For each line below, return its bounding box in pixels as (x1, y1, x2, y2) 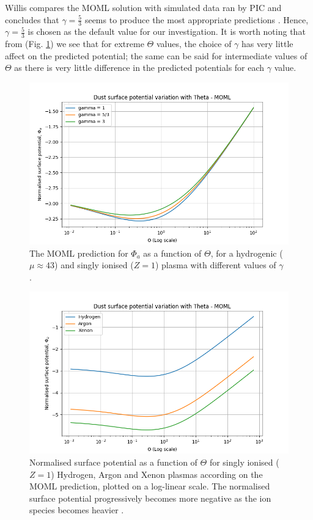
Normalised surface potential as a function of (29, 456, 197, 468)
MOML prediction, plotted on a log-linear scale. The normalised (29, 480, 270, 493)
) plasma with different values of (155, 258, 276, 271)
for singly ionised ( (209, 456, 279, 468)
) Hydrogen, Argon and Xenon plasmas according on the (51, 467, 263, 480)
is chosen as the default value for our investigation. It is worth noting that (28, 25, 306, 38)
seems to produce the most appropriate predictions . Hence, (84, 13, 309, 26)
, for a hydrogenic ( (210, 246, 283, 259)
